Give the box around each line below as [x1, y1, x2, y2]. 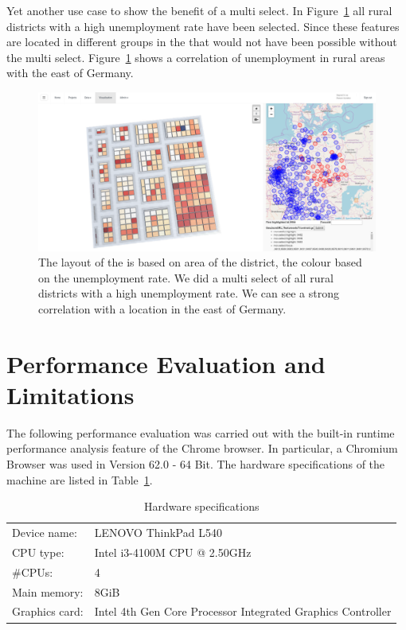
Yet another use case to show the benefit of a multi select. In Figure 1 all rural [6, 2, 392, 18]
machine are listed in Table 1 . [6, 471, 153, 488]
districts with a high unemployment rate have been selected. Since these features [6, 17, 400, 34]
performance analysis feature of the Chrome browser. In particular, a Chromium [6, 440, 398, 457]
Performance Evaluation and [6, 347, 326, 379]
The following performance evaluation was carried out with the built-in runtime [6, 424, 395, 441]
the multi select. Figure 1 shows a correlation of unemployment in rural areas [6, 49, 385, 65]
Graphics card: [12, 603, 84, 620]
